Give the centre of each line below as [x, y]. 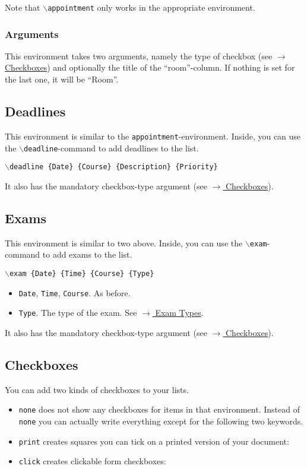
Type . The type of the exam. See [78, 313]
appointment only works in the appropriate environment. [151, 7]
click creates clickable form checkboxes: [92, 461]
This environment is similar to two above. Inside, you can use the [124, 243]
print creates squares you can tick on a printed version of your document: [154, 441]
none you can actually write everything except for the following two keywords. [161, 421]
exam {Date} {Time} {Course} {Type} [82, 273]
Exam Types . [179, 313]
